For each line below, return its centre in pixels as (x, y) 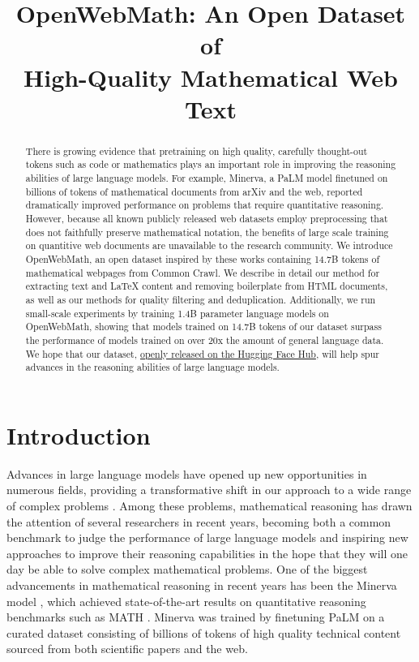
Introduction (79, 434)
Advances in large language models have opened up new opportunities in (187, 473)
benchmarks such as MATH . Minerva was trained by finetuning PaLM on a (196, 617)
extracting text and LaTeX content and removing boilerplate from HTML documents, (207, 286)
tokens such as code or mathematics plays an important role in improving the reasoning (211, 164)
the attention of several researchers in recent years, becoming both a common (199, 521)
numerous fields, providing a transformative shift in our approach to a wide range (209, 490)
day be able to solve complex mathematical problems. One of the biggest (187, 569)
